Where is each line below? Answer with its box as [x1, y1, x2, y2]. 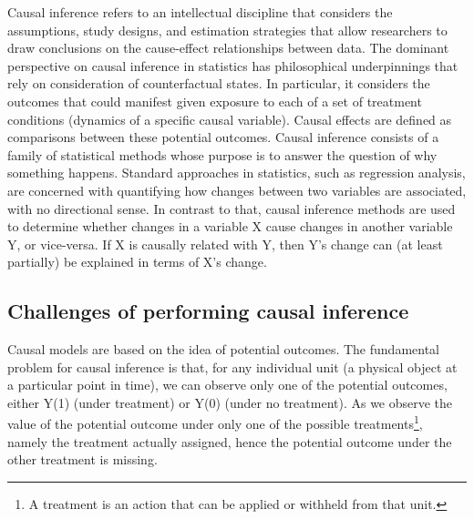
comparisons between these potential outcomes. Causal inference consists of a [7, 127, 439, 147]
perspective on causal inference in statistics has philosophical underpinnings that [7, 56, 459, 75]
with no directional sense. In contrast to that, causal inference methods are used [7, 198, 456, 218]
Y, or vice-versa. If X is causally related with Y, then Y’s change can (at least [7, 234, 443, 253]
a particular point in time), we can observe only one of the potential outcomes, [7, 375, 448, 394]
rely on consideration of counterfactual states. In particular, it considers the [7, 74, 430, 93]
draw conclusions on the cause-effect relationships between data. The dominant [7, 38, 449, 57]
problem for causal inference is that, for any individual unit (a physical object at [7, 357, 458, 376]
